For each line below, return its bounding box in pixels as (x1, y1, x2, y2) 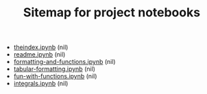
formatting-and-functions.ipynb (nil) (13, 58, 116, 66)
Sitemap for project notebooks (23, 5, 201, 20)
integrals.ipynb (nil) (13, 80, 69, 88)
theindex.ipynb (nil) (13, 43, 69, 52)
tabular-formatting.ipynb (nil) (13, 65, 96, 73)
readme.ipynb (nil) (13, 50, 66, 59)
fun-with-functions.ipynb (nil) (13, 72, 97, 80)
